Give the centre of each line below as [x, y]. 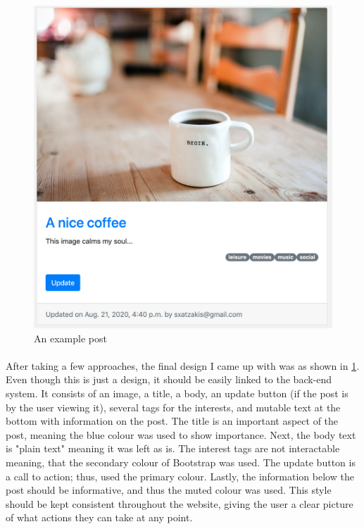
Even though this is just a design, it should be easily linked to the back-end [169, 379]
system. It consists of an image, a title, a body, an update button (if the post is [177, 393]
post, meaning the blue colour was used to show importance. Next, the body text [181, 434]
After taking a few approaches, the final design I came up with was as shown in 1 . [183, 365]
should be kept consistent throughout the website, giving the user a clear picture [180, 503]
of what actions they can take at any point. [99, 517]
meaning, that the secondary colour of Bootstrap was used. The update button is [181, 462]
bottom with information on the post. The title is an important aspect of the [172, 421]
